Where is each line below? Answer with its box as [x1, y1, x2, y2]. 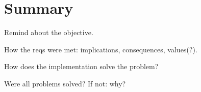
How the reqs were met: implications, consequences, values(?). [4, 44, 197, 54]
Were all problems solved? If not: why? [4, 78, 126, 88]
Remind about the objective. [4, 27, 93, 38]
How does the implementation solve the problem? [4, 61, 159, 72]
